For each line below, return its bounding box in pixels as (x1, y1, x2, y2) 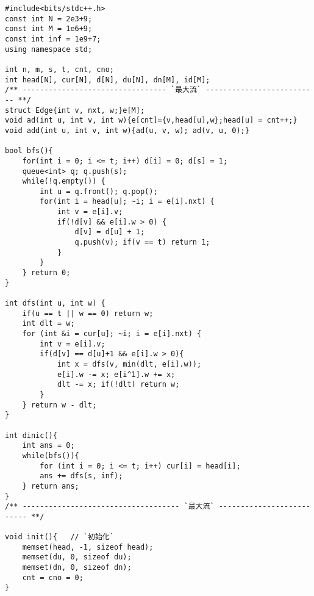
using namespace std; (5, 45, 93, 54)
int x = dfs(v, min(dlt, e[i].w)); (57, 359, 202, 368)
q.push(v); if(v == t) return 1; (74, 238, 210, 247)
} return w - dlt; (22, 400, 97, 409)
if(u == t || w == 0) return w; (22, 309, 154, 318)
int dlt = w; (22, 319, 75, 328)
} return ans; (22, 481, 79, 490)
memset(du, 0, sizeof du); (22, 553, 132, 562)
